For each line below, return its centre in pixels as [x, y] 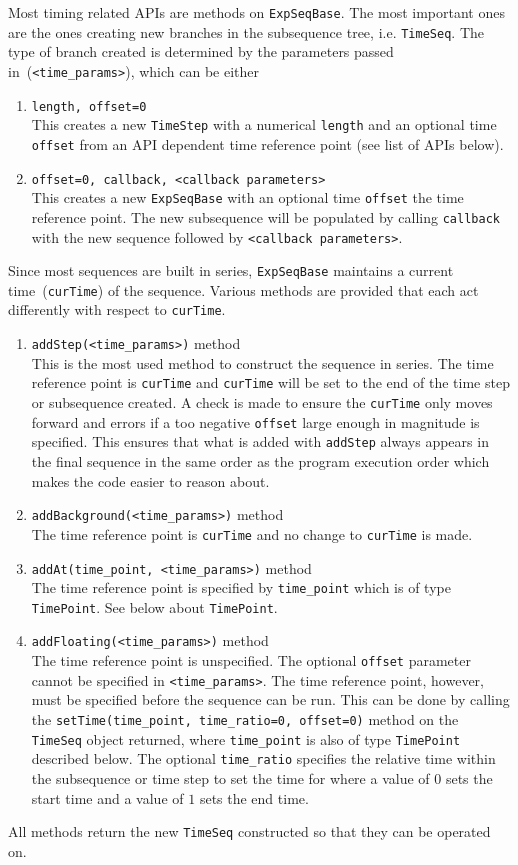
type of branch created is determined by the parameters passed [201, 51]
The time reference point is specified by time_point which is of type [241, 587]
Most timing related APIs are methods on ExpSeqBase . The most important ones [256, 12]
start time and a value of [107, 797]
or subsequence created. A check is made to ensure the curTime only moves [262, 402]
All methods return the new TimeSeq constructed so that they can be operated [249, 831]
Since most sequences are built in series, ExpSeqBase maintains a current [231, 270]
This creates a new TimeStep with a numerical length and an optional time [264, 124]
